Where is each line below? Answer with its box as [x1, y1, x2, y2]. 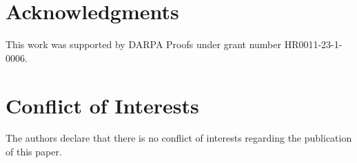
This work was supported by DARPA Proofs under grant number [6, 37, 281, 52]
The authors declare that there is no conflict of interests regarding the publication [6, 131, 352, 145]
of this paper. [6, 144, 62, 159]
